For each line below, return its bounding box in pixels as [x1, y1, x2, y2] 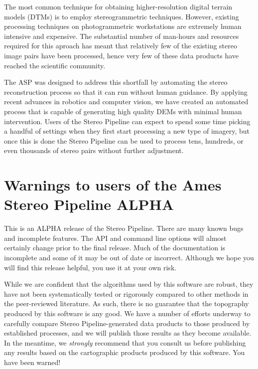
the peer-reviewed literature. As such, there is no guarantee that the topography [4, 298, 249, 309]
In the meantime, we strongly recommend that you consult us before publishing [4, 337, 246, 348]
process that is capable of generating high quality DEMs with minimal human [4, 106, 242, 116]
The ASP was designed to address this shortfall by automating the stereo [4, 77, 228, 87]
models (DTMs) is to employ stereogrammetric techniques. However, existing [4, 11, 239, 21]
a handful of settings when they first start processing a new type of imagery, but [4, 126, 250, 136]
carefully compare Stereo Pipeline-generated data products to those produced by [4, 318, 250, 328]
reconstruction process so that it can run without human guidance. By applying [4, 86, 248, 97]
